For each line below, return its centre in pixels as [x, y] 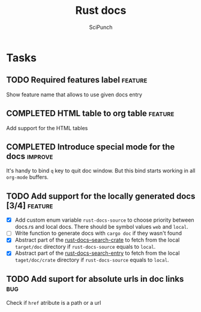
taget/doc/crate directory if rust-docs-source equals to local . [92, 260]
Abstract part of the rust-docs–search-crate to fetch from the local [97, 240]
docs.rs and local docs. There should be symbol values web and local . [101, 227]
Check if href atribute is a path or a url [54, 303]
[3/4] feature [30, 205]
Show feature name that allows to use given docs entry [74, 95]
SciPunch [101, 27]
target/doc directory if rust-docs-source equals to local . [85, 247]
